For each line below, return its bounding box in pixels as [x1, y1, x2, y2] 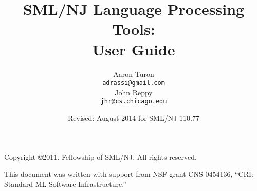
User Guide [92, 38, 175, 59]
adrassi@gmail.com [102, 79, 165, 87]
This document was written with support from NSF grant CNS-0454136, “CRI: [4, 168, 253, 179]
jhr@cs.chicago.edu [100, 98, 167, 105]
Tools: [112, 18, 155, 39]
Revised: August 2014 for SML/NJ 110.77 [68, 113, 199, 123]
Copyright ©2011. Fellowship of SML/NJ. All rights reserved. [4, 151, 197, 162]
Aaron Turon [113, 68, 154, 79]
